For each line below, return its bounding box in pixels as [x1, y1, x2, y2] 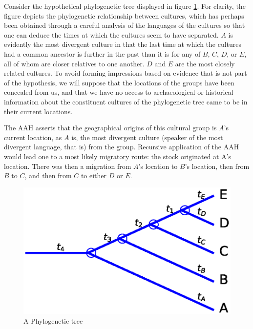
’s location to [138, 161, 178, 171]
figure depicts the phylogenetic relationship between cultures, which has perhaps [4, 10, 244, 21]
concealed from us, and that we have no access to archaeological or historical [4, 87, 233, 97]
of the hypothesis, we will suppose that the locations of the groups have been [4, 77, 234, 87]
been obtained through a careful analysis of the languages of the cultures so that [4, 20, 245, 30]
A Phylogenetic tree [23, 316, 83, 326]
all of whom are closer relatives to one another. [4, 58, 145, 68]
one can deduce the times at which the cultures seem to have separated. [4, 29, 219, 40]
